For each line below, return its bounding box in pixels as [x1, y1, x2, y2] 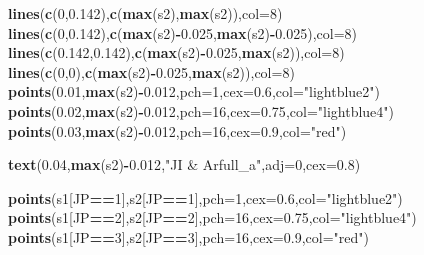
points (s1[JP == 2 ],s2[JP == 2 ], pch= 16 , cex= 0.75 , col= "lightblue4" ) [8, 207, 417, 228]
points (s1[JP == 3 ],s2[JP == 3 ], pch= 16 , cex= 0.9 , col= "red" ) [8, 226, 369, 247]
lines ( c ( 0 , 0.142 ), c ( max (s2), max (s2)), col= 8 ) [8, 3, 283, 23]
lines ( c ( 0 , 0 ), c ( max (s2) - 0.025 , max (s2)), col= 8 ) [8, 61, 295, 82]
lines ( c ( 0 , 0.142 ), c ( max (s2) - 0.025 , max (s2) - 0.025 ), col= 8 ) [8, 22, 358, 43]
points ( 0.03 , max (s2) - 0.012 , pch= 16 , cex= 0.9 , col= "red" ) [8, 120, 347, 141]
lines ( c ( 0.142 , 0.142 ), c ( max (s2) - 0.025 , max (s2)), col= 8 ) [8, 42, 345, 63]
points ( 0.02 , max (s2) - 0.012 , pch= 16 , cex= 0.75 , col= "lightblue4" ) [8, 100, 395, 121]
